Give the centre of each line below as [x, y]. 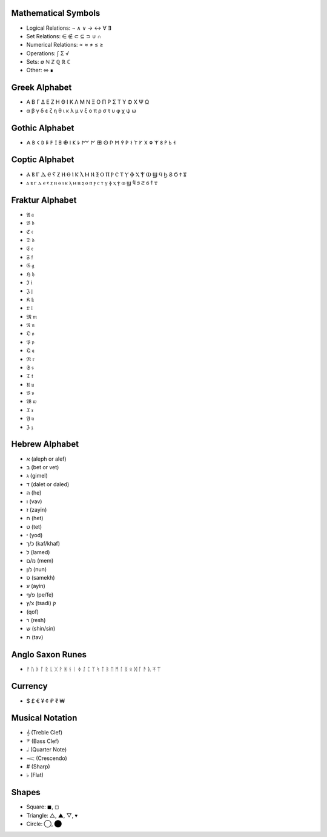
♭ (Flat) [35, 775]
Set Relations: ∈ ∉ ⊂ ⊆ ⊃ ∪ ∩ [64, 36]
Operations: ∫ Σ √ [48, 53]
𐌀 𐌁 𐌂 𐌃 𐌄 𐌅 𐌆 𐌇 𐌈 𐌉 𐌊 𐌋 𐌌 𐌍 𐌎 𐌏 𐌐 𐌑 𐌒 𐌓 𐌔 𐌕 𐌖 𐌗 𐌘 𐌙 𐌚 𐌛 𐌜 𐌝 [101, 142]
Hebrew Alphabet [45, 444]
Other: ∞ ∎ [40, 70]
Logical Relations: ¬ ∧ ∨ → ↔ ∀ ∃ [69, 28]
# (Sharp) [38, 767]
